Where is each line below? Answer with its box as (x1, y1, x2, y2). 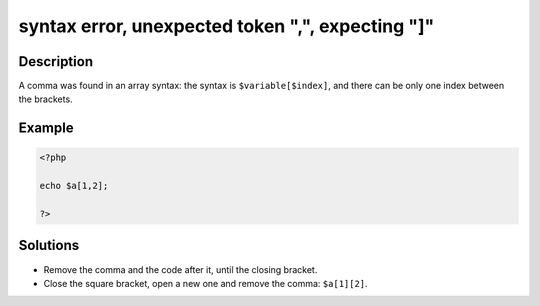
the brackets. (18, 93, 74, 105)
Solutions (18, 237, 80, 254)
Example (18, 120, 74, 137)
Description (18, 53, 94, 70)
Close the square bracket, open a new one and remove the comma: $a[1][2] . (43, 277, 369, 289)
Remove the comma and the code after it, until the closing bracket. (43, 263, 318, 275)
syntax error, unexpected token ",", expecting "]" (18, 15, 435, 37)
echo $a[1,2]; (39, 180, 109, 192)
